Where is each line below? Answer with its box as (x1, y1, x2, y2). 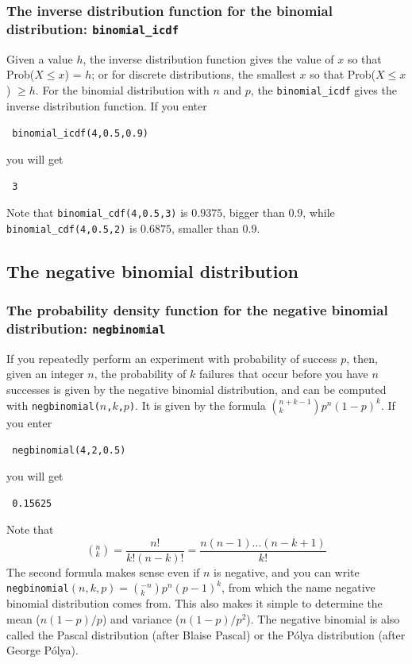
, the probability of (94, 365, 187, 382)
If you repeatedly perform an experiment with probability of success (6, 349, 337, 366)
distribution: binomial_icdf (6, 18, 179, 38)
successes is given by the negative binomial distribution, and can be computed (6, 381, 387, 398)
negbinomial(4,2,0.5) (12, 445, 126, 457)
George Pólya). (6, 642, 79, 658)
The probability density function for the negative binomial (6, 300, 388, 320)
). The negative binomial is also (246, 610, 400, 627)
